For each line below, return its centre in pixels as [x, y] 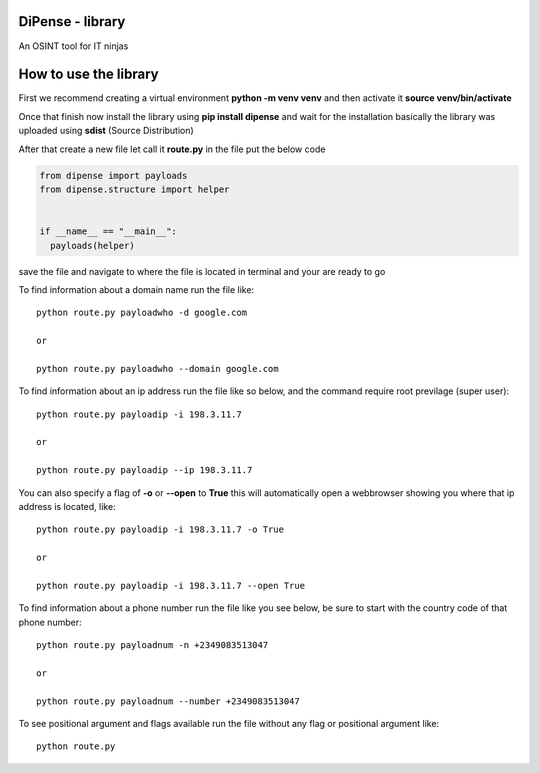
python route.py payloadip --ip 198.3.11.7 [144, 470]
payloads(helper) [92, 245]
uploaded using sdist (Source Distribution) [106, 131]
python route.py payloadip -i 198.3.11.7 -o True [160, 529]
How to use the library [88, 74]
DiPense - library [72, 21]
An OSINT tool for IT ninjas [73, 46]
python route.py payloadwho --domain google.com [157, 368]
